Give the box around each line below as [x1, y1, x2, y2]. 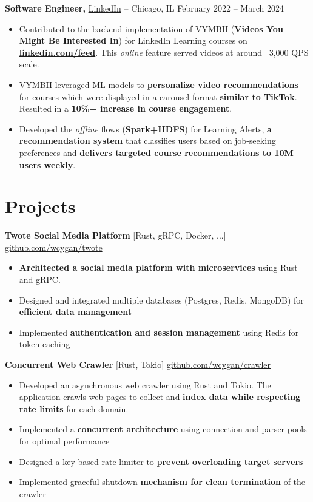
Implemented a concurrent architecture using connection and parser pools [19, 422, 307, 435]
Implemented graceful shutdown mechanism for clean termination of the [19, 475, 306, 488]
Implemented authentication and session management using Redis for [19, 325, 299, 338]
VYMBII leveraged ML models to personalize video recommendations [19, 78, 298, 90]
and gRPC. [19, 273, 61, 286]
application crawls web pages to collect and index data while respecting [19, 390, 301, 403]
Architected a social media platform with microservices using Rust [19, 261, 298, 274]
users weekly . [19, 158, 76, 171]
